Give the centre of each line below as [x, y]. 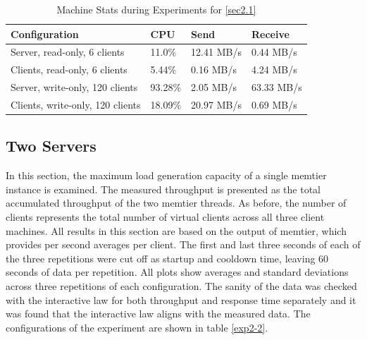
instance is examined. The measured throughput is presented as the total [163, 189]
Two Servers [51, 146]
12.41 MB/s [216, 52]
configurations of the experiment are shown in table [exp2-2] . [137, 327]
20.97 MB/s [216, 104]
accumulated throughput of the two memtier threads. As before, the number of [176, 203]
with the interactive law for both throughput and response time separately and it [181, 299]
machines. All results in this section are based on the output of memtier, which [176, 230]
